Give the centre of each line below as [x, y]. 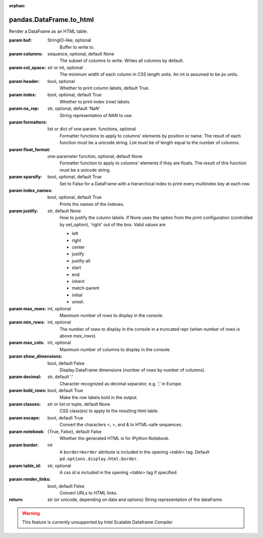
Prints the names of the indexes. [92, 204]
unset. [78, 302]
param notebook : [27, 431]
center [78, 247]
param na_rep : [24, 109]
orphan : [17, 6]
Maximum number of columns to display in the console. [115, 349]
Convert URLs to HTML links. [89, 493]
